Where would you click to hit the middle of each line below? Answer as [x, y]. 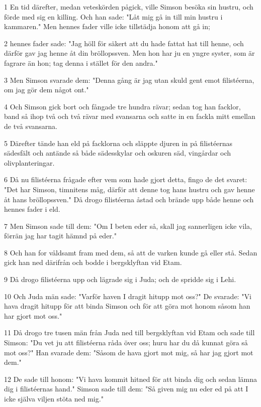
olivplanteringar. [29, 162]
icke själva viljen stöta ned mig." [54, 398]
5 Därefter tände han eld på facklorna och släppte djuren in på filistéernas [118, 143]
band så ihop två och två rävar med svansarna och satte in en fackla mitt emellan [130, 116]
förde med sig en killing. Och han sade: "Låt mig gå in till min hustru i [113, 16]
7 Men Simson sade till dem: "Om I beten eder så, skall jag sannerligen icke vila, [128, 226]
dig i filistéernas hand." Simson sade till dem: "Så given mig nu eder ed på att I [126, 389]
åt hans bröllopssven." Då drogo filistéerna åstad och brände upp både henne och [129, 199]
